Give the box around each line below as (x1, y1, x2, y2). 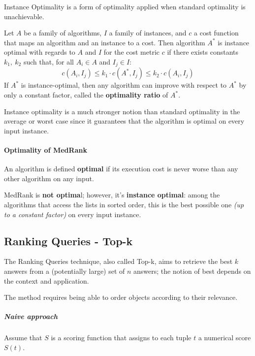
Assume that (4, 332, 42, 343)
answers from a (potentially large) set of (4, 265, 125, 276)
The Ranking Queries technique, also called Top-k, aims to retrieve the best (4, 256, 233, 266)
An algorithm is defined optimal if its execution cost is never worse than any (4, 163, 238, 174)
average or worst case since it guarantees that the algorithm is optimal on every (4, 116, 245, 126)
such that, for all (23, 56, 74, 66)
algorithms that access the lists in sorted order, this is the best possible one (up (4, 199, 244, 209)
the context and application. (4, 275, 89, 286)
